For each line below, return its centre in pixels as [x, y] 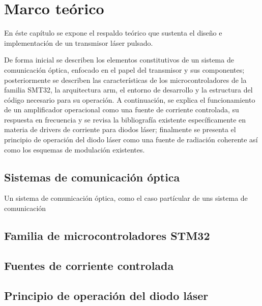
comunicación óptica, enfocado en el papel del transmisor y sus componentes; [124, 69]
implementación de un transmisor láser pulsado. [79, 42]
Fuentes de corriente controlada [89, 265]
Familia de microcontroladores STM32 [107, 236]
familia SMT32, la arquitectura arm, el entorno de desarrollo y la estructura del [128, 90]
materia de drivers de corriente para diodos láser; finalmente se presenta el [120, 129]
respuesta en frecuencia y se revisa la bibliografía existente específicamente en [125, 119]
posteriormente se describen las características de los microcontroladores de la [125, 80]
